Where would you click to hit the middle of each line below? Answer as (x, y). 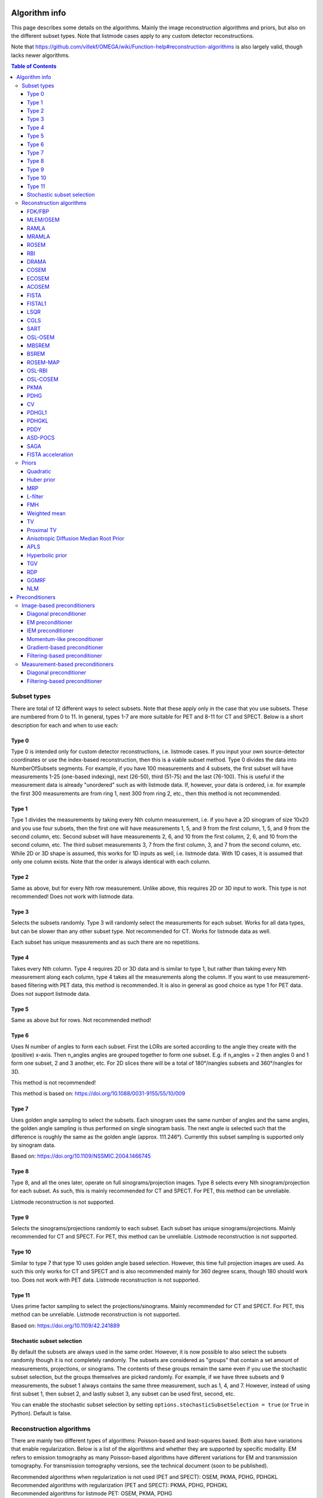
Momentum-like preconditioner (65, 639)
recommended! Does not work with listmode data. (73, 896)
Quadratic (39, 471)
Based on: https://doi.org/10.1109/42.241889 (65, 1325)
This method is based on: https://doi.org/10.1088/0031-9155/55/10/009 (98, 1094)
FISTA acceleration (50, 455)
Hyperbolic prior (47, 555)
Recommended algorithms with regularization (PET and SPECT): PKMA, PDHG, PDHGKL (120, 1485)
